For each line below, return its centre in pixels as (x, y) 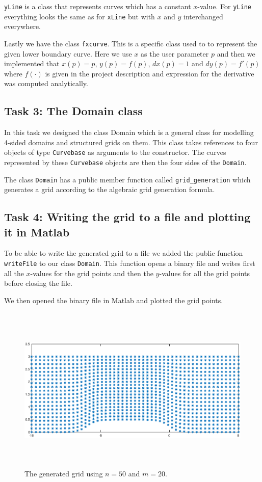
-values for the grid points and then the (92, 273)
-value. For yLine (224, 6)
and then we (236, 53)
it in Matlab (37, 232)
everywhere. (23, 26)
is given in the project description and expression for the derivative (150, 73)
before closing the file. (38, 283)
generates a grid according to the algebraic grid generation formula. (110, 189)
